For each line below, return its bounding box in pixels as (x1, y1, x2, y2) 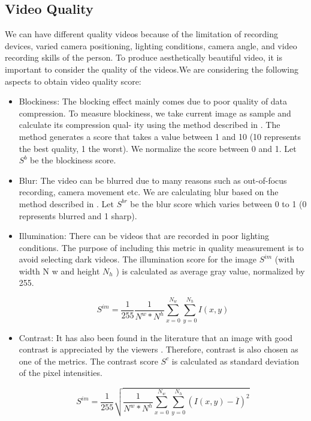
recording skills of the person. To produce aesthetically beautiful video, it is (5, 51, 282, 64)
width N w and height (19, 264, 100, 277)
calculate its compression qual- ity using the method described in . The (19, 118, 280, 131)
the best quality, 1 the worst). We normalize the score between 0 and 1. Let (19, 142, 297, 154)
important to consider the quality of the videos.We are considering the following (5, 62, 299, 75)
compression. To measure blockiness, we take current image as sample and (19, 106, 291, 119)
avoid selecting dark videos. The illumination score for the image (19, 253, 257, 265)
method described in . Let (19, 197, 114, 210)
